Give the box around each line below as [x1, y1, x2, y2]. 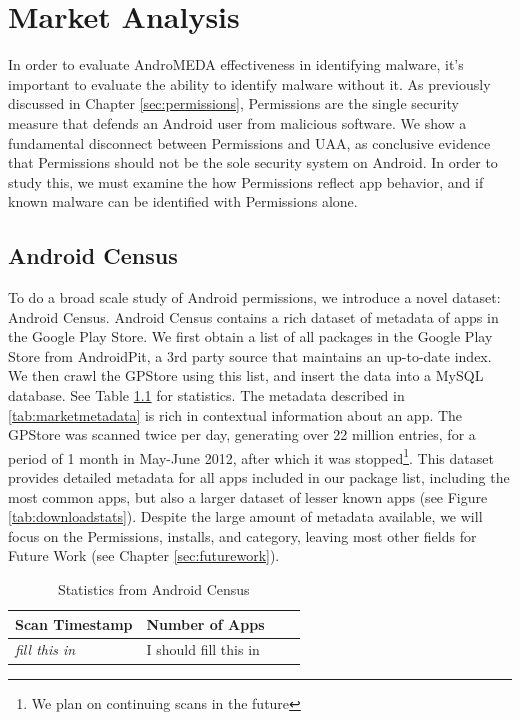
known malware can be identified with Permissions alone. [8, 191, 358, 212]
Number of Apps [146, 613, 265, 634]
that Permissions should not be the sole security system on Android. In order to [8, 152, 498, 173]
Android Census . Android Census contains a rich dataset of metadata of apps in [8, 306, 499, 327]
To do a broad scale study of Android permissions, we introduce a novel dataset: [8, 287, 501, 308]
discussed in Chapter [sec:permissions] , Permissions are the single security [8, 93, 459, 114]
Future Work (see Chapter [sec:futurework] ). [8, 545, 280, 566]
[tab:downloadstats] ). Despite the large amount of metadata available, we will [8, 506, 483, 527]
